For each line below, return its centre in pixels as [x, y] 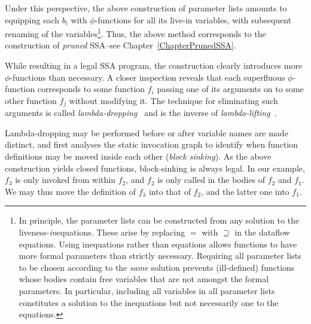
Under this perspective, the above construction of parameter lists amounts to [146, 8]
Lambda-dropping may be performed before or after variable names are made [147, 132]
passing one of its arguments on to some [230, 89]
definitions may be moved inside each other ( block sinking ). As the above [138, 156]
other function [31, 100]
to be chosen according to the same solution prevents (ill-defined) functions [157, 267]
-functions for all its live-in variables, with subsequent [193, 19]
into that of [170, 191]
